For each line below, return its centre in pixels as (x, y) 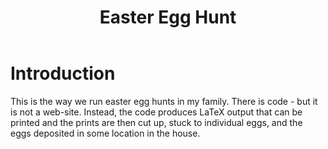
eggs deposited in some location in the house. (105, 133)
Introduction (63, 73)
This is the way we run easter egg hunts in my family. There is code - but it (164, 101)
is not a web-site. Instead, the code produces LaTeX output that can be (156, 112)
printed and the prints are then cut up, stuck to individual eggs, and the (156, 122)
